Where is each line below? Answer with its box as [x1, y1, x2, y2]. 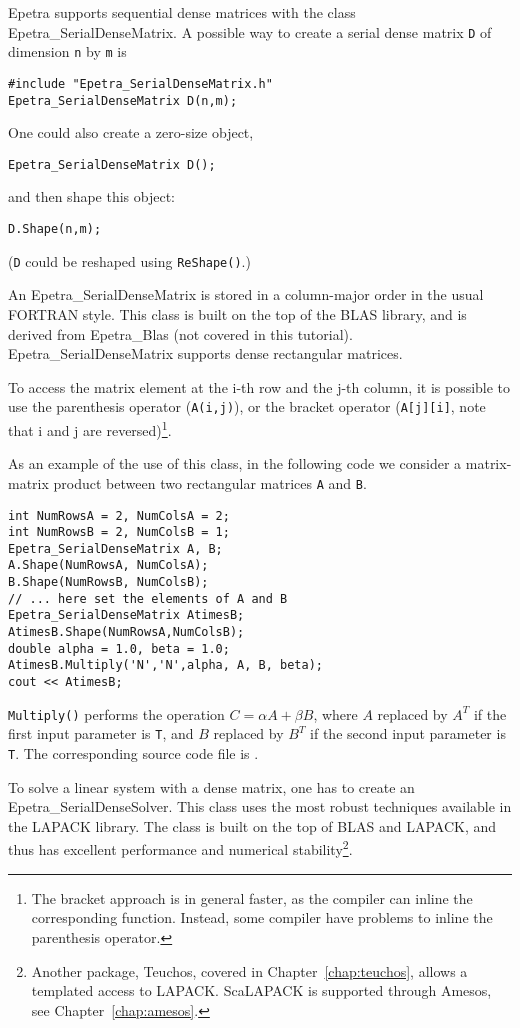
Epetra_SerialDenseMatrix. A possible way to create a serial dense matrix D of [8, 21, 492, 42]
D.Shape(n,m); [8, 222, 102, 237]
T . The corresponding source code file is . [8, 743, 259, 764]
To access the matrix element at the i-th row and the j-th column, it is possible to [8, 376, 511, 397]
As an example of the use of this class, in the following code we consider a [8, 453, 462, 474]
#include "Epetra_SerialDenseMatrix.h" [8, 76, 273, 91]
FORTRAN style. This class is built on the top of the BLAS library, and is [8, 303, 467, 324]
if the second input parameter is [310, 723, 506, 744]
